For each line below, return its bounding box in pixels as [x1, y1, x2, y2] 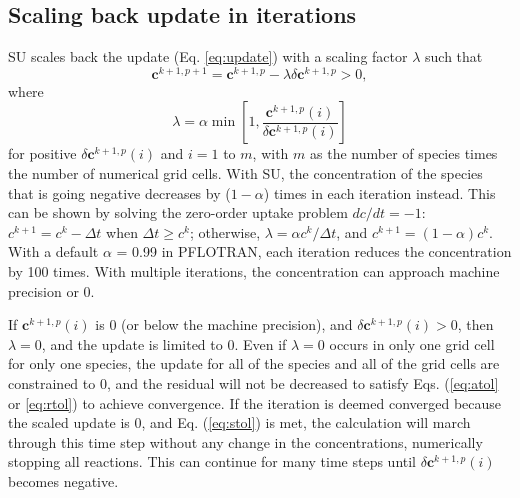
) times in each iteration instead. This [263, 182, 496, 203]
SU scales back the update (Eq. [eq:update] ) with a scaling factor [8, 46, 408, 67]
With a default [8, 241, 99, 262]
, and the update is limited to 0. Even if [41, 333, 287, 354]
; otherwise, [189, 221, 261, 242]
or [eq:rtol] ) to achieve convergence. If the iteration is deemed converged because [8, 392, 502, 413]
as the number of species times [310, 143, 498, 164]
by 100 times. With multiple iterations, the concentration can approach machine [8, 261, 500, 282]
